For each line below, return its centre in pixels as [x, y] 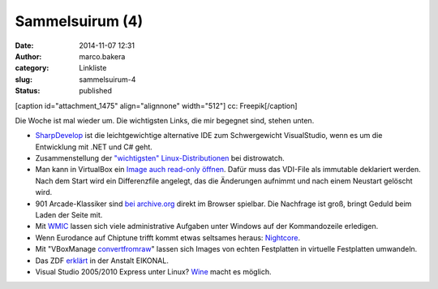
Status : [28, 91]
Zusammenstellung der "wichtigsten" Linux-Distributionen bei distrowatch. [160, 158]
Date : [24, 45]
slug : [24, 79]
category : [32, 68]
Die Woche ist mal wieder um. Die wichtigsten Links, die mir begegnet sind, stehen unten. [165, 120]
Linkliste [93, 68]
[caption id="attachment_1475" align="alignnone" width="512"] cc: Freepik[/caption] [156, 106]
